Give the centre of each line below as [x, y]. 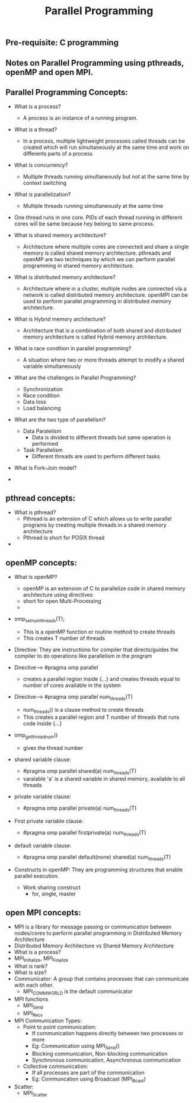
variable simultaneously [52, 366]
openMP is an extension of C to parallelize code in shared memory [104, 588]
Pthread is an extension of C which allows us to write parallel [97, 519]
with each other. [34, 985]
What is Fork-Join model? [45, 468]
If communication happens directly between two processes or [108, 1034]
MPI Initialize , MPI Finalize [41, 959]
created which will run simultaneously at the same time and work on [106, 147]
